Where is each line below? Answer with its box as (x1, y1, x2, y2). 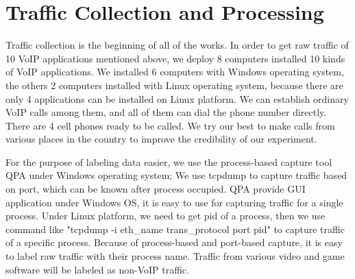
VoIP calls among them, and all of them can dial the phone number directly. (5, 105, 327, 119)
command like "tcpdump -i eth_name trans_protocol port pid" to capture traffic (5, 221, 345, 236)
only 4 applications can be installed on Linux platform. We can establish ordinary (5, 91, 349, 106)
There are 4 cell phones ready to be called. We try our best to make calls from (5, 118, 335, 132)
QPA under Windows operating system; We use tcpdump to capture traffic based (5, 168, 347, 182)
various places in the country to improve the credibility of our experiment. (5, 132, 317, 146)
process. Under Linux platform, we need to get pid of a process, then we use (5, 208, 326, 223)
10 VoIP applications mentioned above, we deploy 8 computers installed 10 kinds (5, 51, 345, 65)
